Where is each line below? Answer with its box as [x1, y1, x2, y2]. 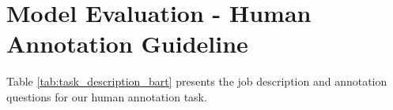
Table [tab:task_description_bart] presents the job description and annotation [6, 73, 387, 90]
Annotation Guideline [6, 27, 248, 60]
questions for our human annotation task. [6, 88, 207, 104]
